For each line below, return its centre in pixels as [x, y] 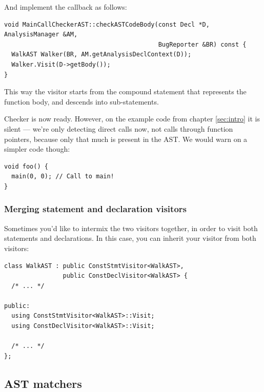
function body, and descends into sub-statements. [82, 101]
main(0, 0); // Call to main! [63, 177]
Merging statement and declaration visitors [95, 209]
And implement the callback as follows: [66, 7]
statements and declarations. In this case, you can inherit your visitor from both [130, 238]
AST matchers [43, 383]
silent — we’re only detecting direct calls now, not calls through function [119, 128]
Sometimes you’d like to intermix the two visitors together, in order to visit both [131, 228]
